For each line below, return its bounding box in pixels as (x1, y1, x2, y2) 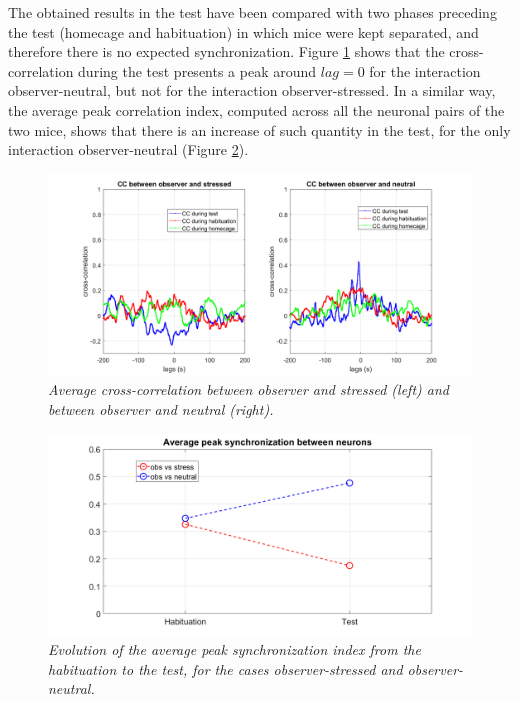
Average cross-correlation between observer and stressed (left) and (48, 379, 449, 400)
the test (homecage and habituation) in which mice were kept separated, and (8, 21, 479, 42)
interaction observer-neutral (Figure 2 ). (8, 139, 249, 160)
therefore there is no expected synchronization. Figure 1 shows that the (8, 41, 445, 62)
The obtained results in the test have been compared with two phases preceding (8, 2, 497, 22)
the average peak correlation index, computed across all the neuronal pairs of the (8, 99, 505, 120)
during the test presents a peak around (78, 60, 317, 81)
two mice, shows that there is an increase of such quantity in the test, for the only (8, 119, 511, 140)
